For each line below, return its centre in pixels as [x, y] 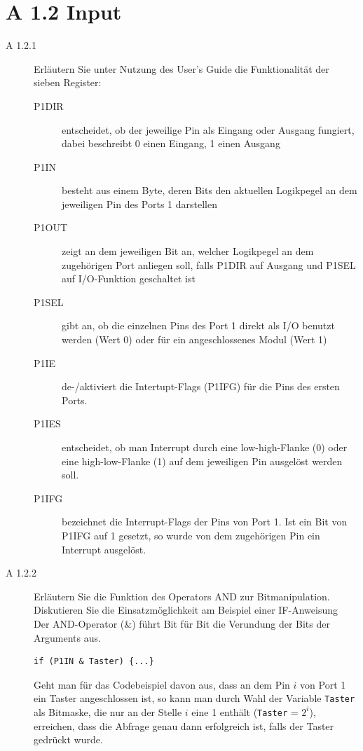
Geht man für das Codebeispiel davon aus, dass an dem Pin [162, 684]
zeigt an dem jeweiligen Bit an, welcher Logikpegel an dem [188, 251]
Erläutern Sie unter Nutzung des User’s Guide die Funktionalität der [181, 68]
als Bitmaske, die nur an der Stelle [108, 711]
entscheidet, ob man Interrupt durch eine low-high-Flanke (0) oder [205, 447]
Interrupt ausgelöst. [104, 549]
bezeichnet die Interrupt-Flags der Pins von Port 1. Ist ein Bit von [205, 522]
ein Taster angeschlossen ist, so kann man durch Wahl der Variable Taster [194, 698]
